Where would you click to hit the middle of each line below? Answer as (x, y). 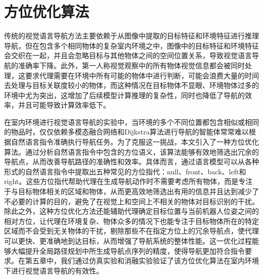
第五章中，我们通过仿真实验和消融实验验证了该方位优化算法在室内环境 (142, 261)
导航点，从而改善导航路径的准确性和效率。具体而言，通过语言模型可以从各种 (131, 161)
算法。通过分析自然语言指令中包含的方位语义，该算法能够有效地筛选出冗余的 (131, 151)
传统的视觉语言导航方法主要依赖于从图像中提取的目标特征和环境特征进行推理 (131, 36)
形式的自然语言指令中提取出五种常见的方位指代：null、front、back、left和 (125, 171)
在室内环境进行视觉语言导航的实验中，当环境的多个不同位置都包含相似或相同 (131, 122)
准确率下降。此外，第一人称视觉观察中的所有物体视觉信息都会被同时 (131, 65)
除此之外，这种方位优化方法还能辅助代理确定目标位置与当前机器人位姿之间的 (131, 211)
